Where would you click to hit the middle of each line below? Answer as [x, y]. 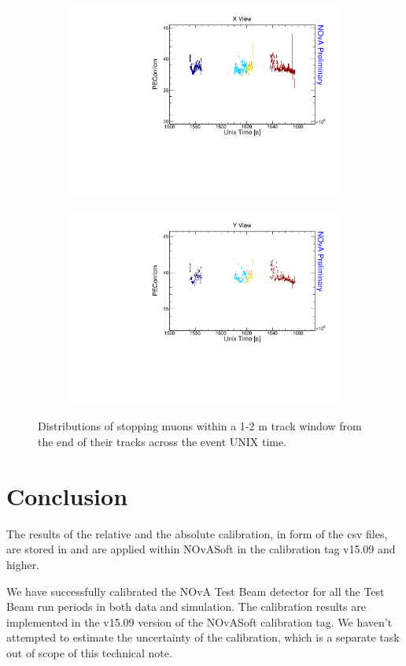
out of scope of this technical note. [89, 652]
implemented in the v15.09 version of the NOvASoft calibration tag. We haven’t [199, 621]
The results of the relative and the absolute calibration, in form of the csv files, [197, 533]
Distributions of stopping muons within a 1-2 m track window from [200, 426]
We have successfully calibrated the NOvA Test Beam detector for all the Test [196, 591]
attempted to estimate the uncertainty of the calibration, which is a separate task [203, 637]
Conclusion [67, 495]
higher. [23, 564]
